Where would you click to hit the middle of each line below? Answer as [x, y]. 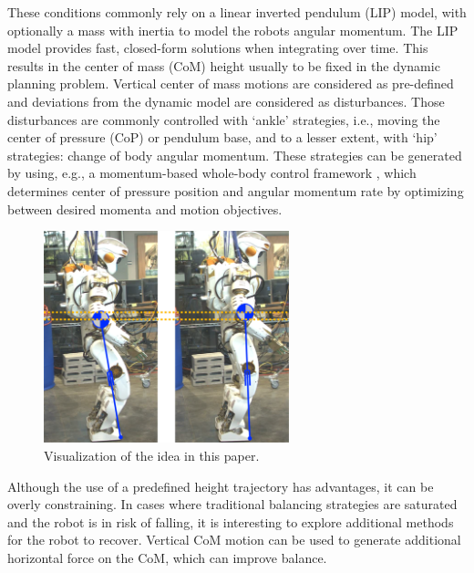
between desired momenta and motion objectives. [145, 208]
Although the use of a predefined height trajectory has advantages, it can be [221, 486]
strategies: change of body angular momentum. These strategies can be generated [235, 155]
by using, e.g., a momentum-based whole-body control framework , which [212, 173]
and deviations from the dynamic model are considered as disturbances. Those [226, 101]
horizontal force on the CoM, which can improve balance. [167, 557]
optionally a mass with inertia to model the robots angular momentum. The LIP [233, 30]
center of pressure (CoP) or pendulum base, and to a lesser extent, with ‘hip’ [222, 137]
